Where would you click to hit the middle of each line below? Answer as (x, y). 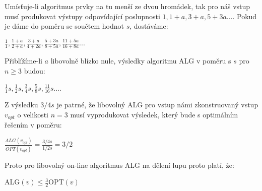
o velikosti (33, 115)
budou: (35, 71)
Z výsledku (21, 105)
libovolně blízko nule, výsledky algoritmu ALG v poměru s (141, 61)
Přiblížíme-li (23, 61)
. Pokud (245, 16)
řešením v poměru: (33, 125)
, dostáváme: (149, 26)
